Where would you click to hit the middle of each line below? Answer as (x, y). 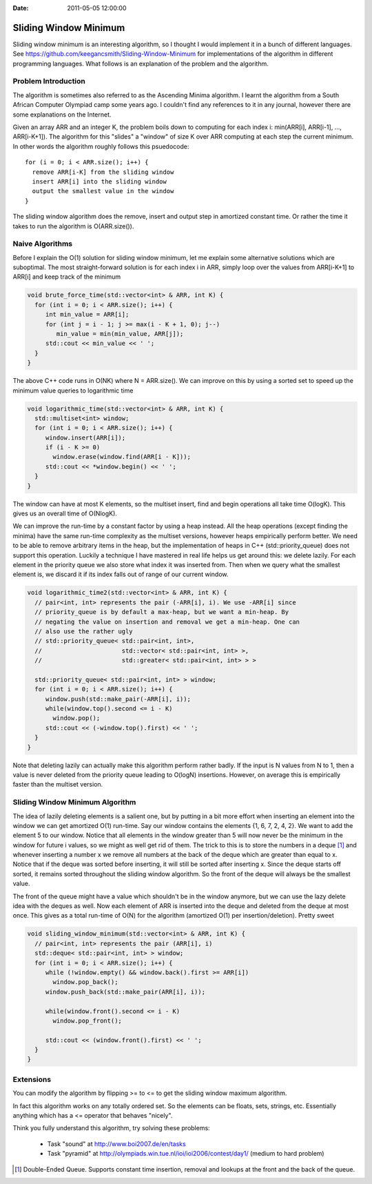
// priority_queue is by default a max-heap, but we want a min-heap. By (162, 612)
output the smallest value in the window (103, 191)
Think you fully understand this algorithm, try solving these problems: (111, 1128)
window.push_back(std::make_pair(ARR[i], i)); (125, 991)
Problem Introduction (49, 81)
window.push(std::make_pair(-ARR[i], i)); (118, 699)
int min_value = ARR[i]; (87, 315)
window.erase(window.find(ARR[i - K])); (122, 457)
